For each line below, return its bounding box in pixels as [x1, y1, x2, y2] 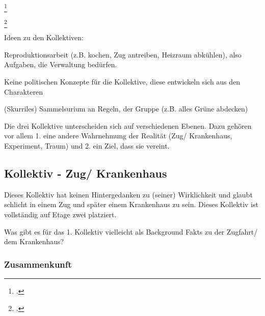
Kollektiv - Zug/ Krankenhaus [4, 165, 167, 181]
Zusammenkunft [4, 257, 72, 270]
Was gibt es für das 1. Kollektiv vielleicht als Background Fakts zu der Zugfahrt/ [4, 226, 258, 237]
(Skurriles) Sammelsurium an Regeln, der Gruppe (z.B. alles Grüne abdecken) [4, 103, 248, 114]
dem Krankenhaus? [4, 236, 64, 247]
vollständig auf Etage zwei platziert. [4, 209, 117, 219]
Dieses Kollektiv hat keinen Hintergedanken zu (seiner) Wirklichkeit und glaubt [4, 189, 253, 199]
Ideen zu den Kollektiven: [4, 32, 84, 43]
